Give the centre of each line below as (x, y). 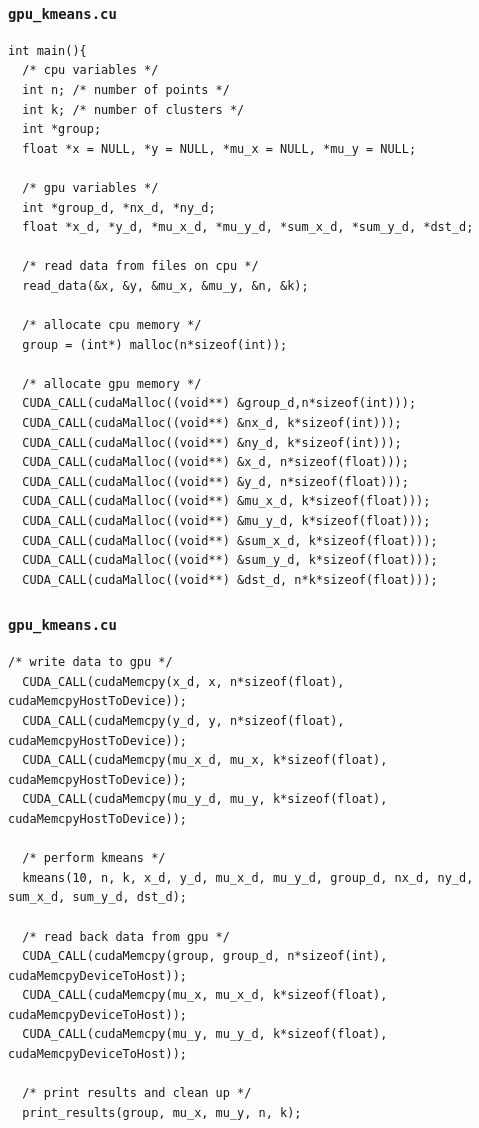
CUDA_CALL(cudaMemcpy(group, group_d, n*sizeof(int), (205, 956)
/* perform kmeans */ (94, 858)
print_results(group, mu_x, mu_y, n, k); (162, 1112)
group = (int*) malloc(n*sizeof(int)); (155, 344)
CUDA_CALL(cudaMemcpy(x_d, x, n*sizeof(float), (183, 681)
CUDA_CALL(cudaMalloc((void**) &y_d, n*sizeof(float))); (215, 481)
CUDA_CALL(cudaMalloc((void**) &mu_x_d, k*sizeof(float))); (226, 501)
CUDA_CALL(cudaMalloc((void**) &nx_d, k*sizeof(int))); (212, 423)
